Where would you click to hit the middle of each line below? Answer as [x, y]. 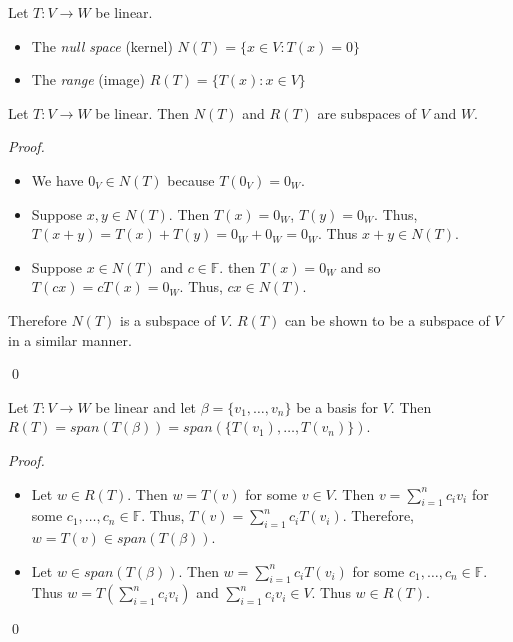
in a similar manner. [70, 339]
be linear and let [146, 406]
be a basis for [337, 406]
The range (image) [88, 79]
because [191, 179]
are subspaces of [367, 112]
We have [57, 179]
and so [360, 266]
